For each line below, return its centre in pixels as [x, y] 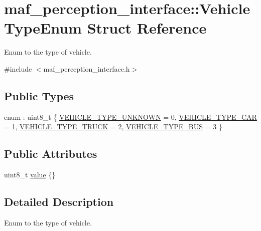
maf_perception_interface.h [87, 68]
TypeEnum [43, 28]
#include [18, 68]
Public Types [39, 95]
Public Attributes [51, 154]
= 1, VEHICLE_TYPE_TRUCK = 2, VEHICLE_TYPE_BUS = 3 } [113, 127]
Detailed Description [59, 202]
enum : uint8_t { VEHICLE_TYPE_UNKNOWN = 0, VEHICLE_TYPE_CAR [130, 117]
